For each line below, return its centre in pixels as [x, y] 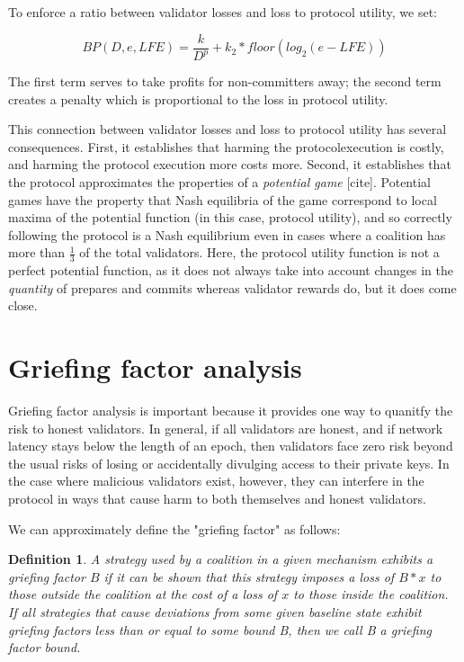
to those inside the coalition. [371, 594]
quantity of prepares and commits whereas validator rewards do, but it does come [232, 287]
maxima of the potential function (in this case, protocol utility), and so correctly [230, 217]
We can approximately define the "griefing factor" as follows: [174, 528]
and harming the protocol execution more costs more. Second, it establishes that [230, 164]
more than [37, 252]
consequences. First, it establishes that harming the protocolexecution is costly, [226, 146]
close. [23, 305]
